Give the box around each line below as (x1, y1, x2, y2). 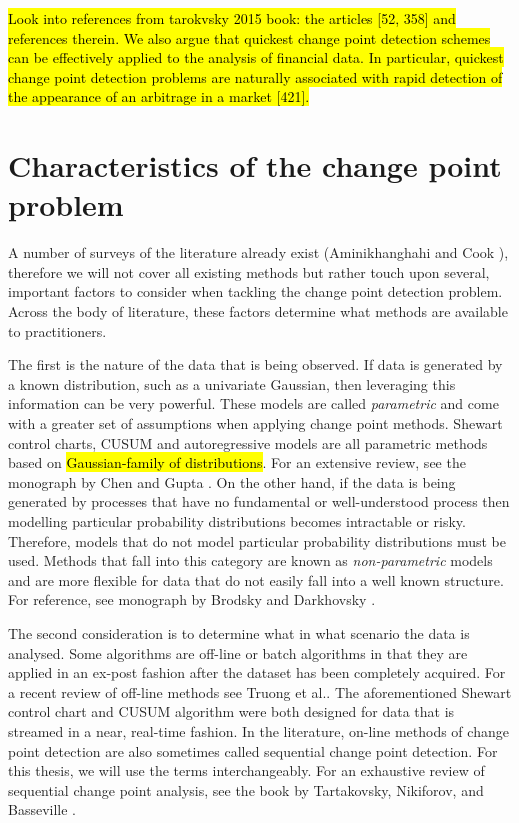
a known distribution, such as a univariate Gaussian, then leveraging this (8, 373, 456, 394)
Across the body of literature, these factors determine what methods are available (8, 301, 508, 322)
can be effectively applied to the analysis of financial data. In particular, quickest (8, 47, 504, 68)
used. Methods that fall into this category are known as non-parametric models (8, 550, 493, 571)
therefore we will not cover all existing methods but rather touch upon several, (8, 261, 490, 282)
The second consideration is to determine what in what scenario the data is (8, 622, 470, 643)
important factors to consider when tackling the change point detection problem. (8, 281, 503, 302)
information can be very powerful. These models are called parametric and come (8, 393, 499, 414)
